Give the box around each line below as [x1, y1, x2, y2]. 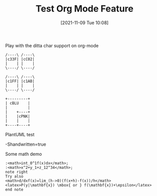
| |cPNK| [5, 114, 30, 119]
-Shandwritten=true [5, 141, 46, 147]
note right [5, 169, 28, 174]
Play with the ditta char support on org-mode [5, 42, 99, 48]
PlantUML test [5, 131, 35, 137]
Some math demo [5, 151, 42, 157]
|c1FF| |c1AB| [5, 78, 35, 83]
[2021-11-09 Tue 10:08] [60, 20, 109, 26]
